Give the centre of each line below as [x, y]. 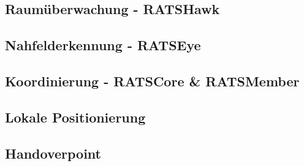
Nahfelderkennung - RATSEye [103, 45]
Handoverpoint [53, 153]
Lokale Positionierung [75, 117]
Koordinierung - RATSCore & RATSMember [152, 81]
